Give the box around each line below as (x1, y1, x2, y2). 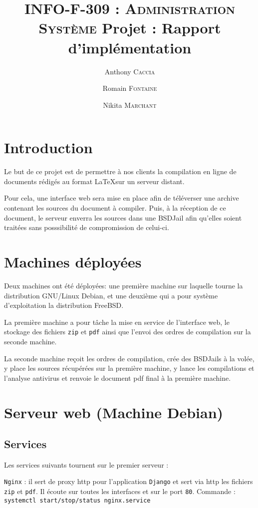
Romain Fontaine (102, 83, 157, 93)
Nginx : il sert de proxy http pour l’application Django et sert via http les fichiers (4, 476, 253, 487)
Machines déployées (4, 251, 142, 271)
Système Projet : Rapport (38, 17, 221, 38)
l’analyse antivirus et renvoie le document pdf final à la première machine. (4, 372, 231, 383)
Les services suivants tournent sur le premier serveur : (4, 459, 169, 470)
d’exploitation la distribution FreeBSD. (4, 300, 124, 310)
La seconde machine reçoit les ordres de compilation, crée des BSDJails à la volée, (4, 353, 255, 363)
